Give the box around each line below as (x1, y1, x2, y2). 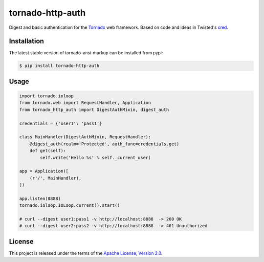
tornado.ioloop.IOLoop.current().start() (19, 203, 120, 208)
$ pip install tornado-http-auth (19, 63, 100, 68)
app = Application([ (19, 169, 68, 174)
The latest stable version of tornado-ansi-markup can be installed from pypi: (9, 50, 163, 56)
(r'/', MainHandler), (29, 175, 82, 181)
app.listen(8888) (19, 196, 61, 201)
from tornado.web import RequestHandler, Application (19, 100, 151, 106)
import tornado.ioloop (19, 93, 74, 99)
